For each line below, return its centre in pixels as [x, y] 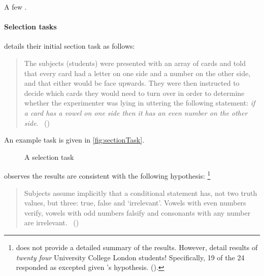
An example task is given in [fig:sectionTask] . [74, 140]
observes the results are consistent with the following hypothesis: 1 [107, 175]
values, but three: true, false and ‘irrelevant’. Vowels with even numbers [135, 203]
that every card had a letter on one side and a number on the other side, [137, 73]
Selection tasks [30, 27]
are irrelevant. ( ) [52, 222]
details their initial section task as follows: [70, 46]
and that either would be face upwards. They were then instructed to [132, 83]
